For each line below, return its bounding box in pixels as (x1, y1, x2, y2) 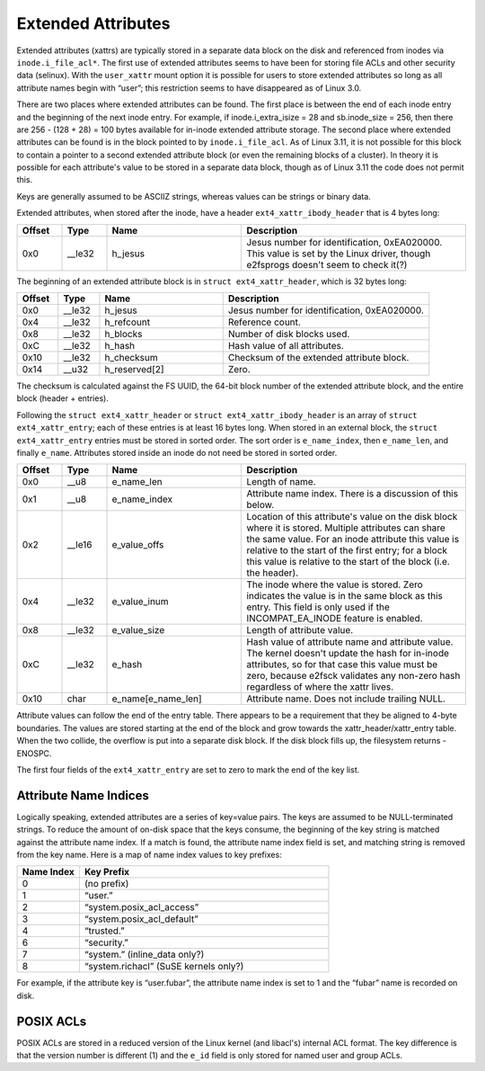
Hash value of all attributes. (227, 340, 345, 353)
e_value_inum (111, 595, 170, 608)
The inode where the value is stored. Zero (246, 578, 424, 591)
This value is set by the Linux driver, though (246, 247, 431, 260)
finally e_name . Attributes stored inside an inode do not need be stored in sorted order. (16, 447, 338, 458)
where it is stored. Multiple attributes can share (246, 522, 446, 534)
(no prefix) (84, 878, 129, 890)
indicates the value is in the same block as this (246, 590, 444, 602)
